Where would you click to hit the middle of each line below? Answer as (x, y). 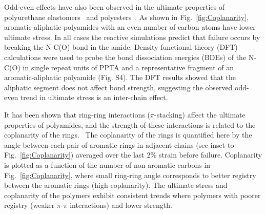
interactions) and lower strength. (121, 205)
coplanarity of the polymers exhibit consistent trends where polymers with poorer (132, 195)
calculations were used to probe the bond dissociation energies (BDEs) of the (125, 57)
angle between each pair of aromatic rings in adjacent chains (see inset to (119, 144)
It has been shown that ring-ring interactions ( (77, 114)
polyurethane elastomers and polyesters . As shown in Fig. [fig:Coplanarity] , (126, 17)
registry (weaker (29, 205)
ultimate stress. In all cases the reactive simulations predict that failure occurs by (132, 37)
